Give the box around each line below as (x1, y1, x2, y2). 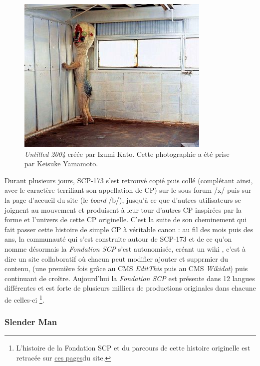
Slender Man (4, 316, 57, 328)
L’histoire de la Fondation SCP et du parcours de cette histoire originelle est (16, 343, 251, 353)
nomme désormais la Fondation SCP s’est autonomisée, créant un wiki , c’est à (4, 243, 246, 254)
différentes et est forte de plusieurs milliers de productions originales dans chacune (4, 283, 256, 293)
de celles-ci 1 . (4, 293, 44, 305)
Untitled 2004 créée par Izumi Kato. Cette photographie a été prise (24, 148, 230, 159)
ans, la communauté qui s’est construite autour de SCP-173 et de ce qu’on (4, 234, 232, 244)
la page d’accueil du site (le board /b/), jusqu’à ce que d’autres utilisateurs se (4, 194, 241, 205)
